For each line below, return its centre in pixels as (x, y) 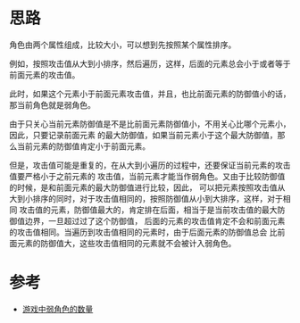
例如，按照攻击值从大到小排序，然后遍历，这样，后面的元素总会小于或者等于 (150, 63)
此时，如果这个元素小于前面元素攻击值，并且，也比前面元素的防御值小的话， (150, 94)
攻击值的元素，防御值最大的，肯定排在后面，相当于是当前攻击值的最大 (148, 210)
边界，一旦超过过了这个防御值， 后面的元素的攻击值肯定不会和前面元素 (155, 220)
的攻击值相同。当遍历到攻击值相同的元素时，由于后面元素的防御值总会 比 (143, 232)
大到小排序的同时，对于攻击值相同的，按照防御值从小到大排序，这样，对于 (146, 198)
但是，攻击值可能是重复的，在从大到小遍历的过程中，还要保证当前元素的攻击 (150, 165)
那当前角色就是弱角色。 (52, 104)
